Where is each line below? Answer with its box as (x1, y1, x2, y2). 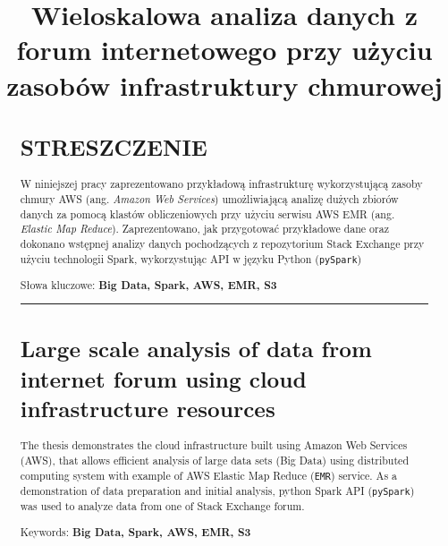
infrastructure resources (20, 393, 275, 424)
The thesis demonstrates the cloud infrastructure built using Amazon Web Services (20, 438, 408, 453)
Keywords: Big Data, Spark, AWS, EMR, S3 (20, 524, 251, 540)
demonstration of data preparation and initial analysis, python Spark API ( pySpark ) (20, 482, 415, 498)
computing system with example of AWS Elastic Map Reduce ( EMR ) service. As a (20, 467, 398, 482)
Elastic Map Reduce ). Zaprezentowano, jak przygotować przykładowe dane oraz (20, 221, 389, 236)
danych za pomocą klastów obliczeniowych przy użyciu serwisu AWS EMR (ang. (20, 206, 395, 221)
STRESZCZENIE (20, 132, 207, 163)
